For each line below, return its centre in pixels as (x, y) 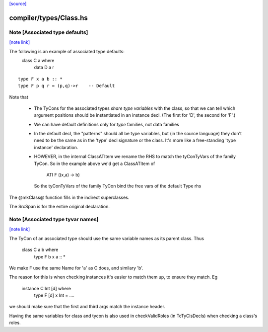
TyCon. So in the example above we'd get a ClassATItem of (95, 164)
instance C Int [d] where (46, 288)
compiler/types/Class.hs (48, 18)
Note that (19, 97)
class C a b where (40, 250)
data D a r (44, 68)
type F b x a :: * (50, 256)
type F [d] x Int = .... (54, 295)
